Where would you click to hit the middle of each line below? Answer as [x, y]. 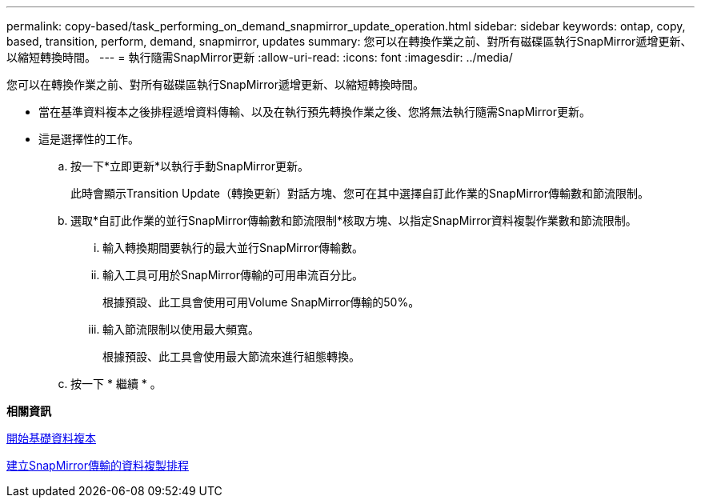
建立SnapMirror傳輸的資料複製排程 [98, 465]
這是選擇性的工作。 [89, 139]
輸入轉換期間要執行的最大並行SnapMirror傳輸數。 [233, 248]
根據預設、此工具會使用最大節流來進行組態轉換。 [231, 356]
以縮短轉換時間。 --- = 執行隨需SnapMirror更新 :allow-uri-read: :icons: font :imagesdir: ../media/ [260, 57]
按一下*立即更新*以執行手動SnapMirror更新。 [190, 166]
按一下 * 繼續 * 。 [116, 384]
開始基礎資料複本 [51, 438]
